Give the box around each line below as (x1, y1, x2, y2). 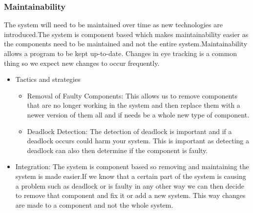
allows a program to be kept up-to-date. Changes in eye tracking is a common (4, 48, 237, 58)
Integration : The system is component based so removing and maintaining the (15, 161, 249, 172)
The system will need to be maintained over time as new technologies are (4, 19, 223, 30)
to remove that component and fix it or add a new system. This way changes (15, 190, 246, 200)
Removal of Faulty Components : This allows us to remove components (27, 90, 238, 100)
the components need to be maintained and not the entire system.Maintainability (4, 39, 248, 49)
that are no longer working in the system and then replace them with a (27, 100, 240, 110)
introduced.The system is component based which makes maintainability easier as (4, 29, 249, 39)
